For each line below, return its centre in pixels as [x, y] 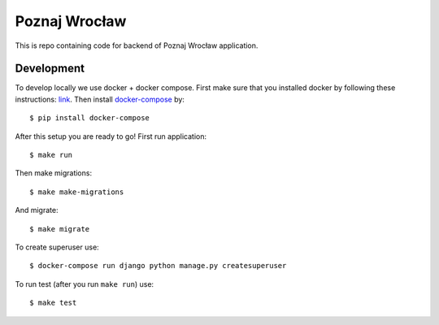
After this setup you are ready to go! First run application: [111, 136]
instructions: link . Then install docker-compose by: [100, 99]
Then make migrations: [54, 173]
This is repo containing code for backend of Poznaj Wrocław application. [137, 45]
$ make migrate [60, 229]
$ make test [53, 303]
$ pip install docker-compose [90, 118]
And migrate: [37, 210]
